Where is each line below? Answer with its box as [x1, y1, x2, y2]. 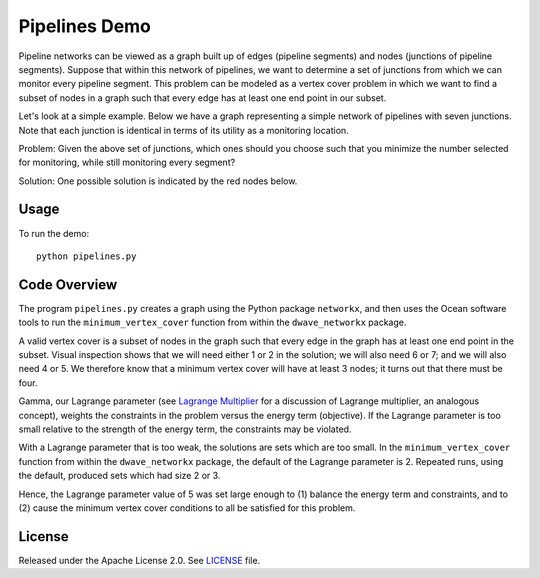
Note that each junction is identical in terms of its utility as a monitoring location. [18, 124, 349, 136]
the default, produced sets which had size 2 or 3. [18, 470, 221, 482]
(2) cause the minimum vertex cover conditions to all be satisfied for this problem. [18, 501, 356, 514]
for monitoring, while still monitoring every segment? [18, 156, 236, 169]
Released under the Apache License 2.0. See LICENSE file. [18, 554, 261, 566]
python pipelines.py [36, 250, 137, 262]
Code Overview [18, 276, 118, 293]
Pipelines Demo [18, 15, 152, 37]
